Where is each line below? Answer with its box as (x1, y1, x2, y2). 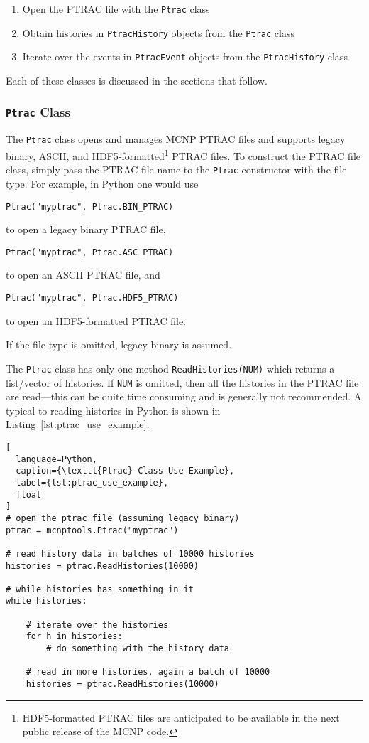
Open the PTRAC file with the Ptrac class (22, 1, 210, 16)
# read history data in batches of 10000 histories (6, 548, 255, 559)
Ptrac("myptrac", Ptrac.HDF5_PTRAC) (6, 293, 179, 303)
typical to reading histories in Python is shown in (6, 402, 221, 417)
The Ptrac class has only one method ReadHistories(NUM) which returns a (6, 360, 335, 375)
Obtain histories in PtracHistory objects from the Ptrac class (22, 25, 294, 40)
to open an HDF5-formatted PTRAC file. (6, 313, 186, 328)
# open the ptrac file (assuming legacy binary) (6, 513, 240, 523)
